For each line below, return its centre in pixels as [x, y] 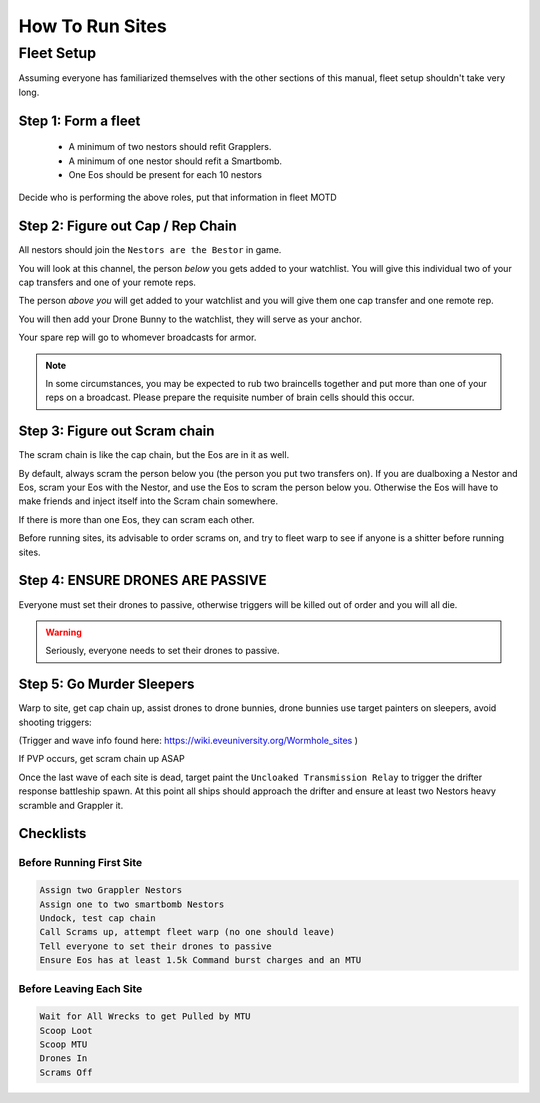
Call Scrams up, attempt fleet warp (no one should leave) [187, 932]
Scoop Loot [66, 1030]
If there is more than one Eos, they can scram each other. [136, 519]
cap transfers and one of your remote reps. [107, 282]
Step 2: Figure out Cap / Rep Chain [127, 226]
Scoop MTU [63, 1044]
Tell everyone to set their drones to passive [155, 946]
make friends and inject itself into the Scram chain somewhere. [148, 501]
